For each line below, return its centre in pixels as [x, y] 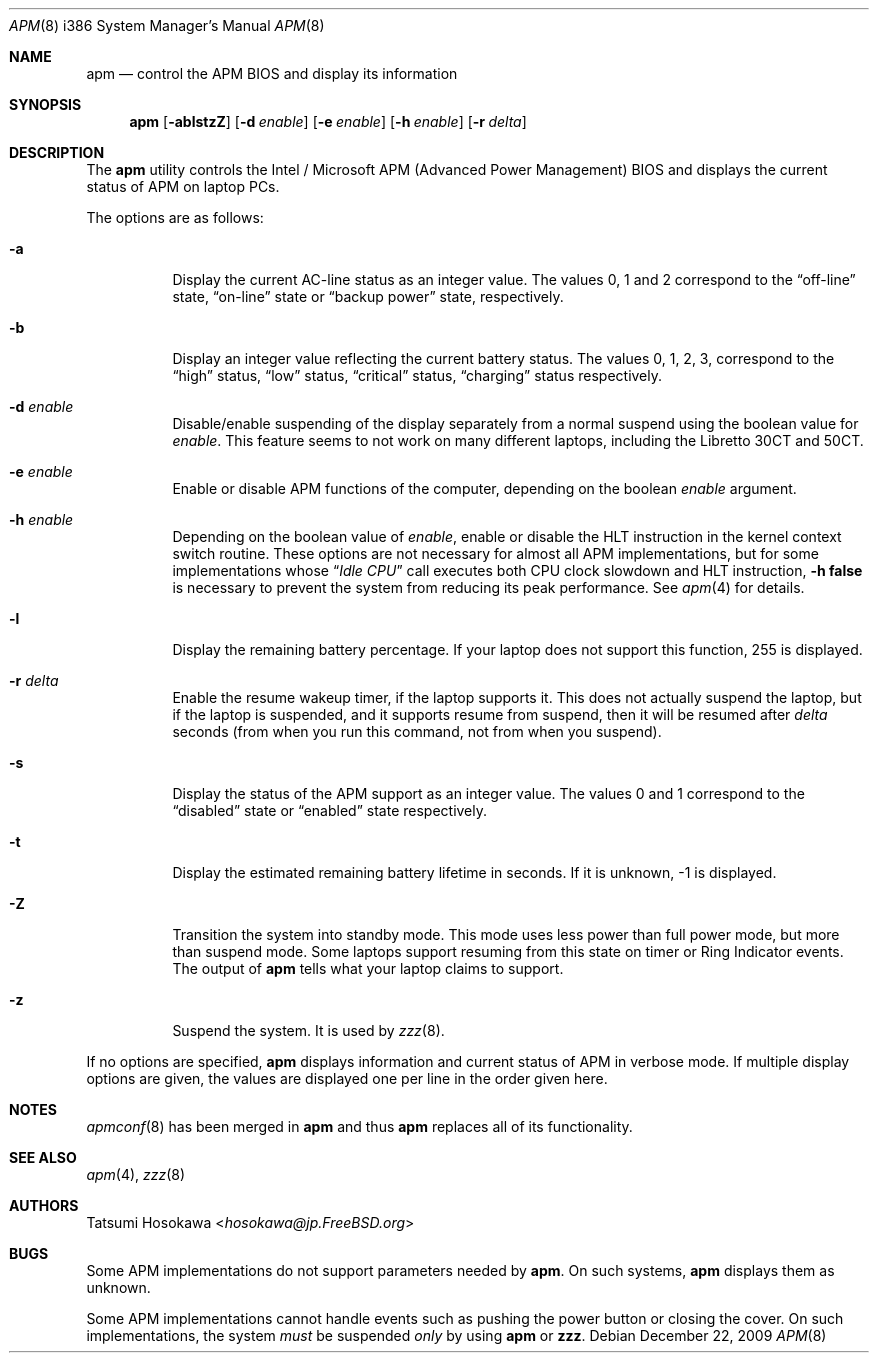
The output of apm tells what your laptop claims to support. [368, 968]
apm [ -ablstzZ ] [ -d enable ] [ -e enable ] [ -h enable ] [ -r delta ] [328, 121]
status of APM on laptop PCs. [183, 186]
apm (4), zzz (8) [136, 1174]
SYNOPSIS [45, 104]
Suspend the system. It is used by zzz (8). [308, 1030]
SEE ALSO [43, 1157]
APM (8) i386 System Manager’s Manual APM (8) [167, 25]
